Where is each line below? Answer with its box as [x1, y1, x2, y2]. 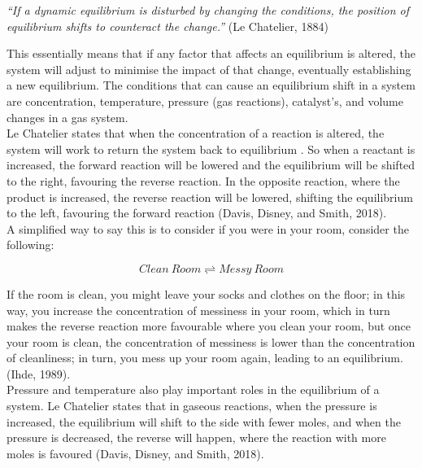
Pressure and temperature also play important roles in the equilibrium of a [7, 381, 380, 398]
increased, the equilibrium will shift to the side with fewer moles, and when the [7, 413, 401, 430]
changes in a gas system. [7, 108, 128, 125]
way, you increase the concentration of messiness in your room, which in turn [7, 301, 390, 318]
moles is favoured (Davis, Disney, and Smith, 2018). [7, 444, 264, 461]
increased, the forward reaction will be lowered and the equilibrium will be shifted [7, 156, 415, 173]
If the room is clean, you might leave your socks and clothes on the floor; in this [7, 285, 406, 302]
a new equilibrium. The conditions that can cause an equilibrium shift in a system [7, 77, 415, 94]
